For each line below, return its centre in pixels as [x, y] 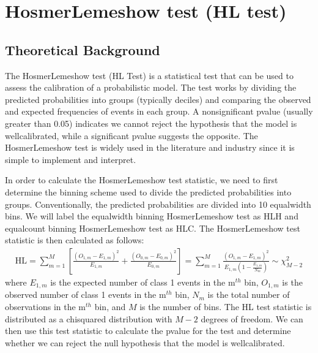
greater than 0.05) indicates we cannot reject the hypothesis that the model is [151, 123]
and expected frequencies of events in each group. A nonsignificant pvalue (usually [159, 111]
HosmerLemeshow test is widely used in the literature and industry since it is [150, 147]
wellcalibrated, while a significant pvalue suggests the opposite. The [131, 135]
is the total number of [249, 294]
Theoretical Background [83, 49]
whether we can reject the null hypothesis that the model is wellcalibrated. [145, 342]
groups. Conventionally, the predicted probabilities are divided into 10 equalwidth [158, 204]
